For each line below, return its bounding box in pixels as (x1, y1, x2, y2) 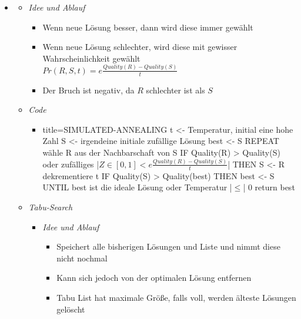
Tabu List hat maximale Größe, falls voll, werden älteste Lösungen (56, 291, 296, 303)
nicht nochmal (56, 251, 108, 264)
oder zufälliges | (42, 157, 99, 170)
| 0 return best (243, 181, 295, 193)
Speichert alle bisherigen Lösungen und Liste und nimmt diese (56, 240, 280, 253)
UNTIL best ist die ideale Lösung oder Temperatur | (42, 181, 232, 193)
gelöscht (56, 303, 85, 315)
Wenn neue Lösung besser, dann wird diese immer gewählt (42, 21, 253, 33)
